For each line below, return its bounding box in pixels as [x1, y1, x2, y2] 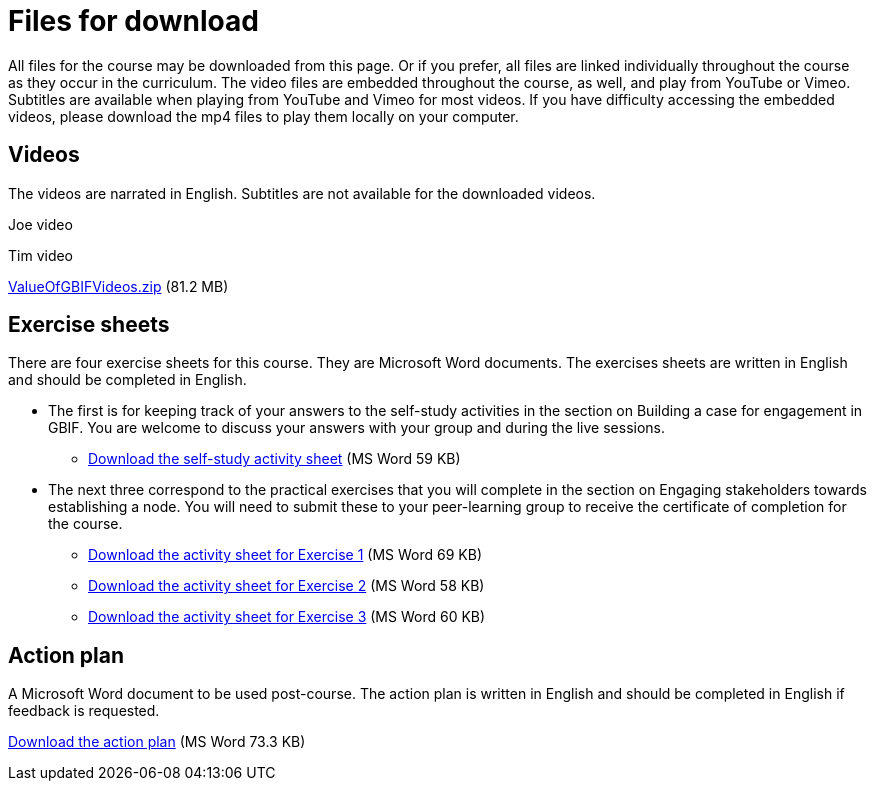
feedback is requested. [8, 702, 160, 720]
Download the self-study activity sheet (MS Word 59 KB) [88, 450, 461, 468]
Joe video [8, 215, 73, 233]
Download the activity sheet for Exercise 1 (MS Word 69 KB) [88, 546, 482, 564]
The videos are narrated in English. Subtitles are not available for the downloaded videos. [8, 184, 596, 202]
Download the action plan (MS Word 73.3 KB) [8, 733, 306, 751]
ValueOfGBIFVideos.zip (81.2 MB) [8, 277, 229, 295]
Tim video [8, 246, 74, 264]
